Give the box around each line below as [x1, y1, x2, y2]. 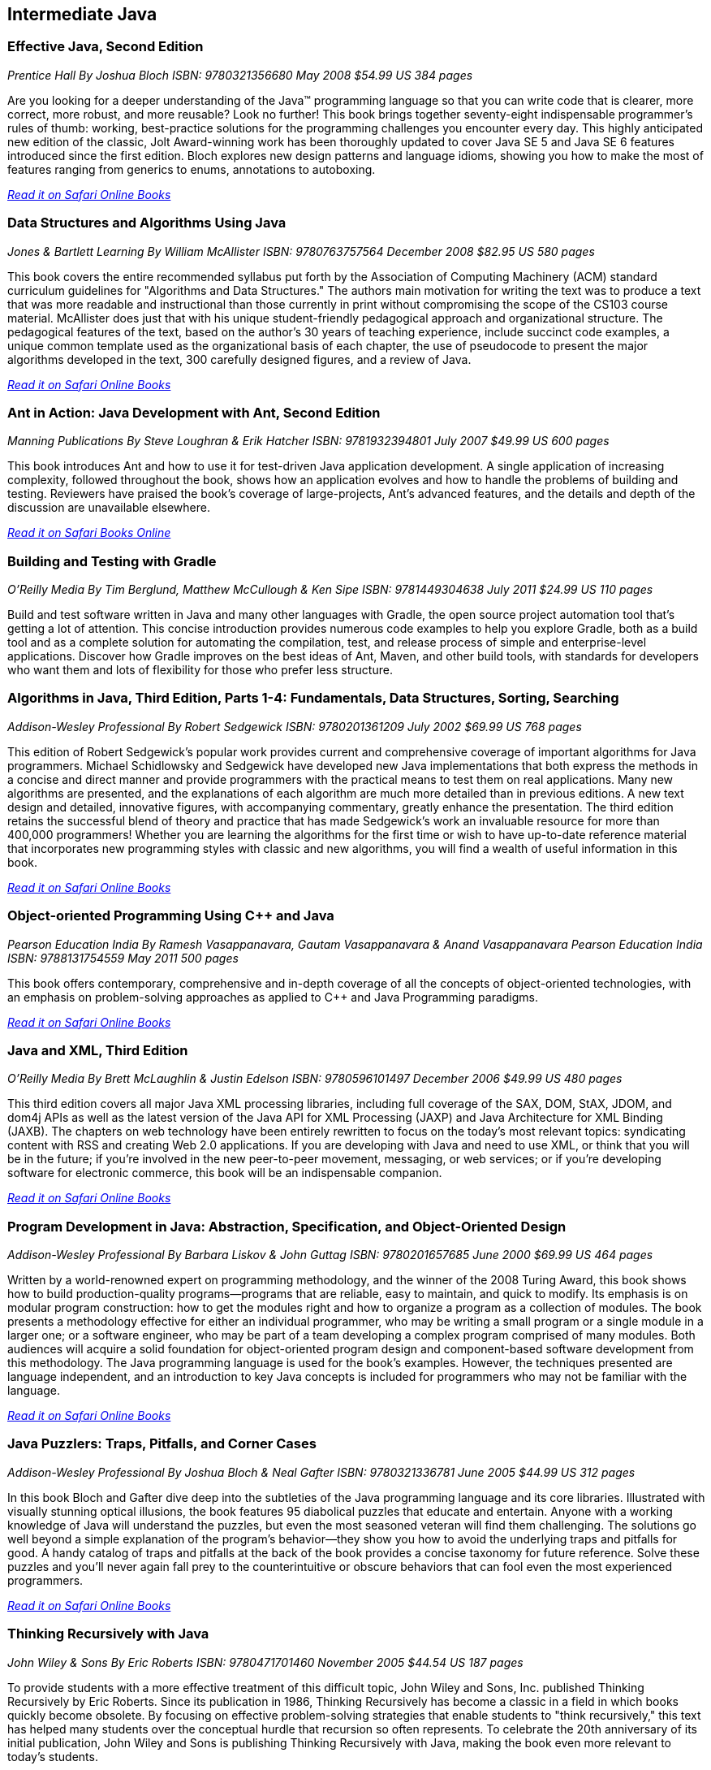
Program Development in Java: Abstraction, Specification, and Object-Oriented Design [7, 1218, 567, 1235]
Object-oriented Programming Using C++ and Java [7, 907, 334, 924]
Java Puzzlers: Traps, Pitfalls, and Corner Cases [7, 1435, 317, 1452]
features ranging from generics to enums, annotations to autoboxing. [7, 162, 376, 176]
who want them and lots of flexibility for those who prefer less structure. [7, 663, 393, 677]
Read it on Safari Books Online [7, 526, 171, 540]
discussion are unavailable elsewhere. [7, 500, 210, 515]
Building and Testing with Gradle [7, 552, 217, 569]
